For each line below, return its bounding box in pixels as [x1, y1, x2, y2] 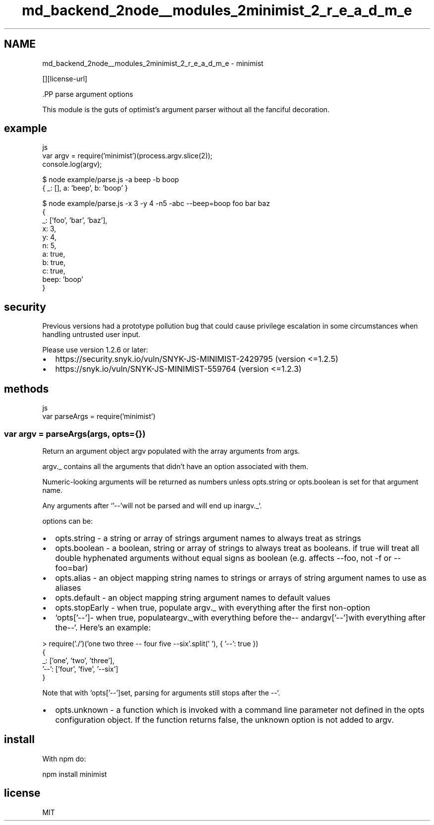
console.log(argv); [42, 160, 102, 169]
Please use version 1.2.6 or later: [42, 345, 148, 354]
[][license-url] [42, 74, 88, 83]
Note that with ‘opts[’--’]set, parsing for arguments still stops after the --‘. [42, 688, 280, 697]
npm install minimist [42, 769, 107, 778]
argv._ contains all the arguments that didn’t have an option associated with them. [42, 462, 309, 471]
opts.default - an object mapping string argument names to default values [55, 592, 330, 603]
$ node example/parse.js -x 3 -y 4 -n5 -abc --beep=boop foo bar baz [42, 199, 270, 208]
